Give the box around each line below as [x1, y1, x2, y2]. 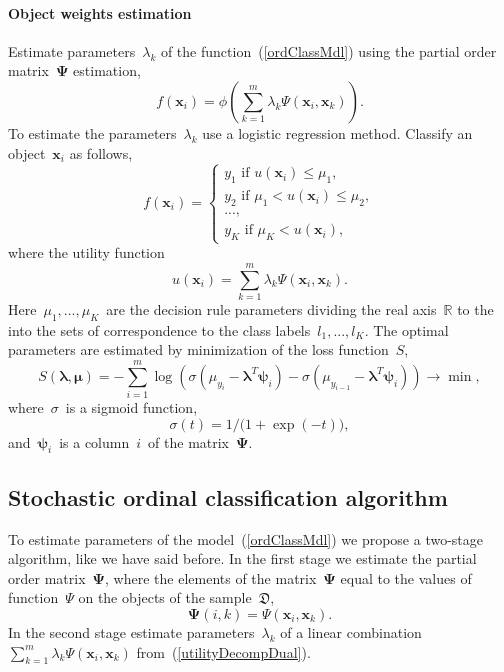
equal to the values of [340, 567, 472, 588]
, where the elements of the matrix [105, 567, 317, 588]
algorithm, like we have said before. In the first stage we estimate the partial [8, 548, 477, 569]
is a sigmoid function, [65, 397, 198, 418]
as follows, [69, 142, 133, 163]
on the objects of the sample [78, 587, 252, 608]
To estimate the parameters [8, 122, 177, 143]
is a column [59, 431, 130, 452]
